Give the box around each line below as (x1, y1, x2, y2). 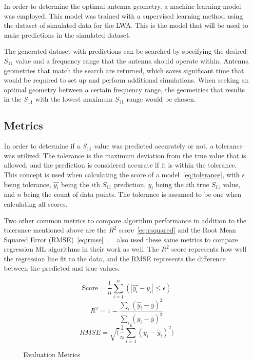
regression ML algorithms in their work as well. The (4, 244, 159, 254)
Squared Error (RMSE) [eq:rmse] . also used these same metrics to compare (4, 234, 238, 244)
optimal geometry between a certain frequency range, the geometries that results (4, 84, 245, 94)
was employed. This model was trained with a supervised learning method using (4, 10, 243, 21)
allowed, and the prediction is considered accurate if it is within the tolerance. (4, 160, 237, 170)
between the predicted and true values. (4, 263, 120, 273)
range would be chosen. (126, 94, 196, 104)
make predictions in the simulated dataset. (4, 29, 131, 40)
